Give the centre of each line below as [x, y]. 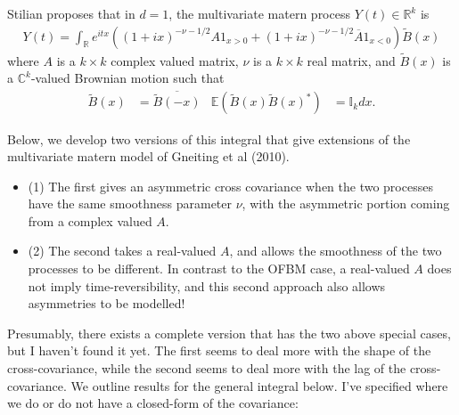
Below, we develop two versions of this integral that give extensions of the [209, 138]
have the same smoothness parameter [130, 203]
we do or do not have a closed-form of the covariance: [153, 403]
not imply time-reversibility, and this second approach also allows [207, 285]
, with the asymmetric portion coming [346, 203]
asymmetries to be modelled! [107, 303]
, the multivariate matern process [259, 13]
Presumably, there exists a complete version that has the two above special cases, [229, 333]
